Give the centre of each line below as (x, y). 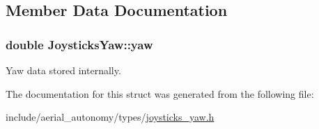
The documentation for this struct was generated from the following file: (160, 93)
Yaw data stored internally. (63, 70)
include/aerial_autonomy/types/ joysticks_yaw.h (110, 117)
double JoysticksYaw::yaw (79, 44)
